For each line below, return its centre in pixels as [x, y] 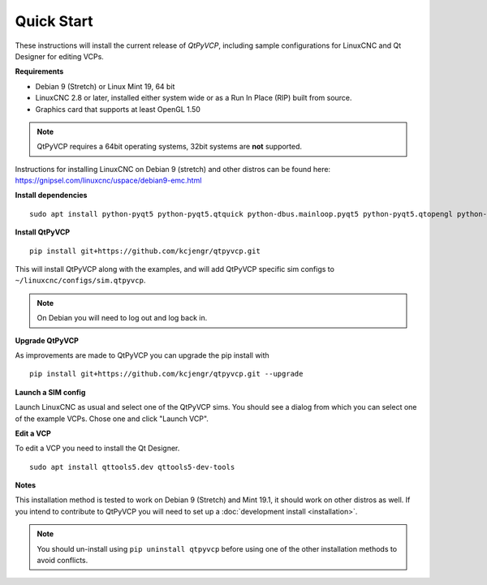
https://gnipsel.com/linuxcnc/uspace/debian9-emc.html [108, 181]
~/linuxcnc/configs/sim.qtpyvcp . [80, 281]
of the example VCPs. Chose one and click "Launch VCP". [112, 419]
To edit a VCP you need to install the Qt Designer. [97, 448]
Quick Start [54, 21]
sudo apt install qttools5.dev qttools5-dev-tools [132, 467]
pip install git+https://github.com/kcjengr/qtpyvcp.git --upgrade [166, 374]
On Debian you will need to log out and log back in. [122, 318]
